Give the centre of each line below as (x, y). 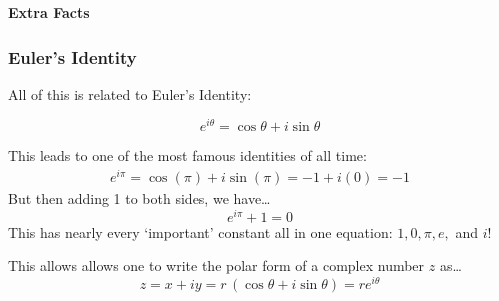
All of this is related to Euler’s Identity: (130, 93)
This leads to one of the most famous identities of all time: (187, 155)
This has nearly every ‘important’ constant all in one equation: (200, 231)
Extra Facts (49, 12)
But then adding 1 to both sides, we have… (139, 198)
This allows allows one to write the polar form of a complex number (216, 265)
